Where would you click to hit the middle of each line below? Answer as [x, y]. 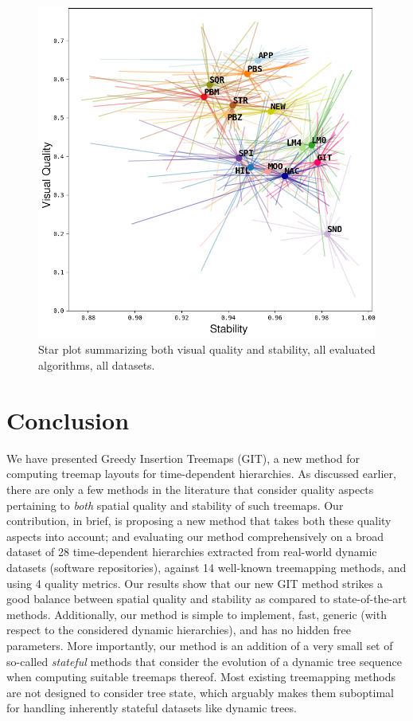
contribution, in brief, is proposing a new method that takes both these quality [199, 521]
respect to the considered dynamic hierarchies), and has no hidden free [179, 630]
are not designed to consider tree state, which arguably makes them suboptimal [201, 692]
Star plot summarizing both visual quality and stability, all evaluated [207, 349]
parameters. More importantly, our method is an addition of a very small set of [200, 645]
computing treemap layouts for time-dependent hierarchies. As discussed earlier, [201, 474]
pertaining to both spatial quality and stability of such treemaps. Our [175, 505]
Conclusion [68, 419]
